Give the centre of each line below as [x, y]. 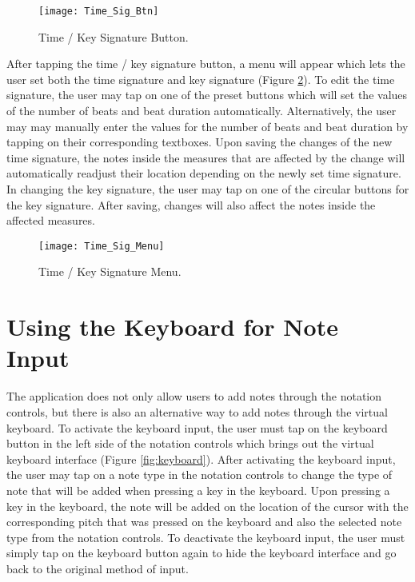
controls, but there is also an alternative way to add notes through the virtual [197, 411]
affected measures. [51, 220]
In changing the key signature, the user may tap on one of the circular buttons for [208, 189]
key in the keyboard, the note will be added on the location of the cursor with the [207, 506]
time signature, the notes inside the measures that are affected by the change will [206, 157]
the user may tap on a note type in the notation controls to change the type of [200, 474]
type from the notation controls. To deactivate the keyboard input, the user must [206, 537]
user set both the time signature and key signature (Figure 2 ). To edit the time [201, 79]
